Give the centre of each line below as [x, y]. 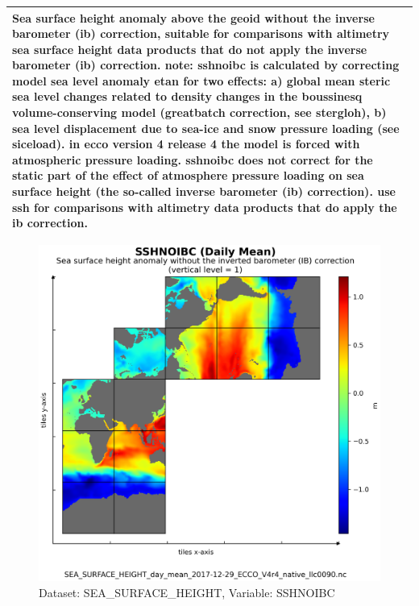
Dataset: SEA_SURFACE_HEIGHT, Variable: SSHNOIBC [187, 592]
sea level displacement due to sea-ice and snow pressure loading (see [206, 128]
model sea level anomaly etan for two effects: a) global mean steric [201, 80]
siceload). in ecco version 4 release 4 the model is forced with [186, 144]
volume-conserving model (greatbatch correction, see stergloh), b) [199, 112]
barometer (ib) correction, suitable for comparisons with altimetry [201, 33]
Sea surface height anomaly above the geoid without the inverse [193, 17]
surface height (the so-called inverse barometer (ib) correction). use [204, 191]
